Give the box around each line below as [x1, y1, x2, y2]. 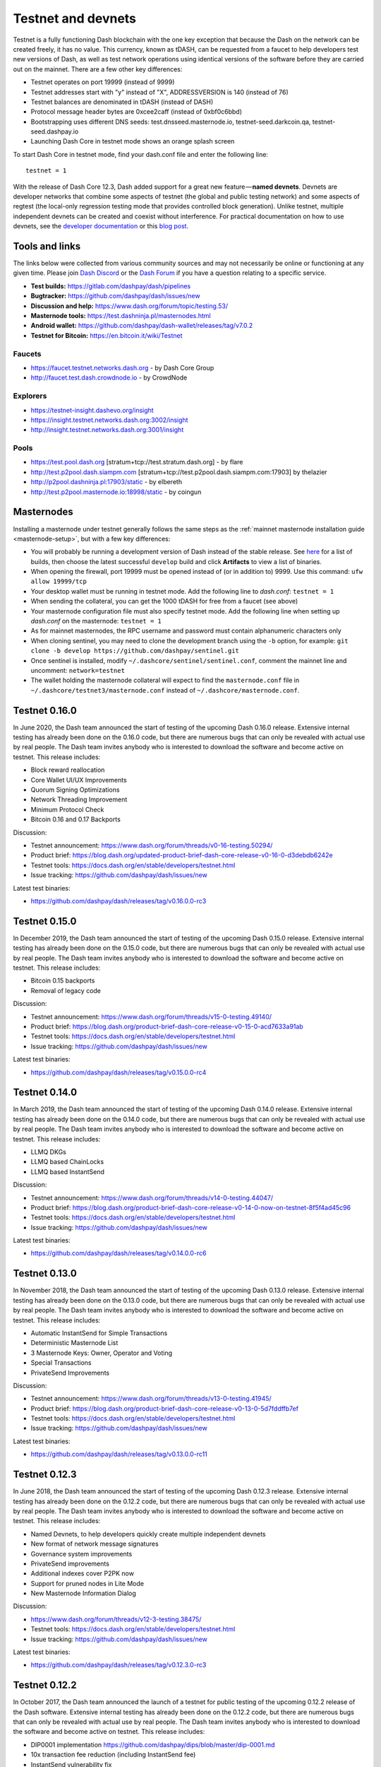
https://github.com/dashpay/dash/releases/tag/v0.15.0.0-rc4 [30, 1068, 207, 1076]
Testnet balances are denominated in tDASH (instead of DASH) [30, 98, 214, 106]
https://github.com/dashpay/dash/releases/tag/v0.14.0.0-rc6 [30, 1249, 207, 1257]
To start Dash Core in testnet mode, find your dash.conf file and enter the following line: [13, 150, 268, 158]
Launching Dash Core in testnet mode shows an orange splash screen [30, 137, 235, 146]
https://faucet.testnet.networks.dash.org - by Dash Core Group [30, 363, 214, 372]
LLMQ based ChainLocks [30, 1158, 104, 1166]
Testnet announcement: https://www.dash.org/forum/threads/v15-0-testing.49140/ [30, 1012, 272, 1021]
